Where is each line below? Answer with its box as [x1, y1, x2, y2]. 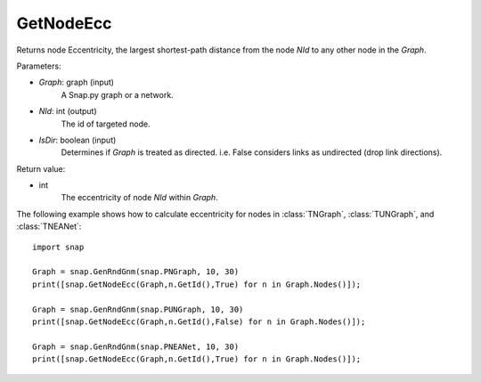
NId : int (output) [38, 106, 97, 117]
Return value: [16, 163, 66, 174]
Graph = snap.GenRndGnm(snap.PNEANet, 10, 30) [32, 341, 240, 352]
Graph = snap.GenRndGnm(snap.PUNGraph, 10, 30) [32, 304, 244, 314]
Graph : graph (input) [38, 77, 115, 88]
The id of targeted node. [61, 118, 151, 129]
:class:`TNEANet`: [16, 221, 82, 232]
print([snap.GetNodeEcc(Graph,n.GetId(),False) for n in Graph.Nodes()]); [32, 316, 366, 327]
